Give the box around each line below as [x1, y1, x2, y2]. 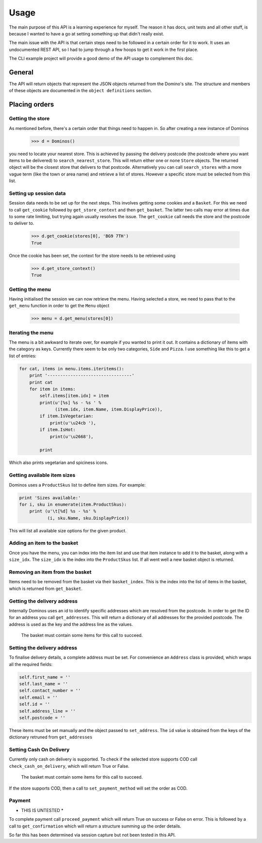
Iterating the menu [9, 329, 54, 336]
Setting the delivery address [9, 644, 78, 651]
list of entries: [9, 353, 36, 359]
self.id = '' [19, 701, 50, 707]
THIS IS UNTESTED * [21, 807, 64, 813]
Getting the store [9, 115, 50, 122]
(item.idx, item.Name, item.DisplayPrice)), [55, 407, 163, 412]
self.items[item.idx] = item [39, 393, 109, 398]
